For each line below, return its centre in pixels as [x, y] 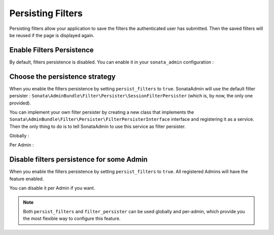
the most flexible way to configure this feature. [72, 219]
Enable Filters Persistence [52, 50]
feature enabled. [27, 179]
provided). [20, 103]
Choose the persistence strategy [63, 76]
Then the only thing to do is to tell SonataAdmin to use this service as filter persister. [98, 126]
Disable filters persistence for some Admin [79, 160]
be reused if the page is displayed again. [52, 35]
